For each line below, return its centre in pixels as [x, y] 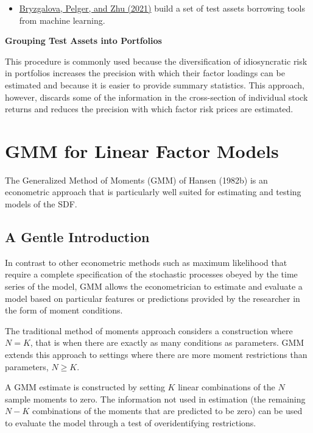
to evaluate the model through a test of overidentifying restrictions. [131, 422]
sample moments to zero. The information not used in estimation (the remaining [155, 399]
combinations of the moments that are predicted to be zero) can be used [167, 411]
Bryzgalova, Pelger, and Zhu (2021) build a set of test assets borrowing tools [162, 8]
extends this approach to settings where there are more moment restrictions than [156, 355]
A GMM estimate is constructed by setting [85, 387]
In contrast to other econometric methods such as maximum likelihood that [146, 262]
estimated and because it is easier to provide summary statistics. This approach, [155, 84]
